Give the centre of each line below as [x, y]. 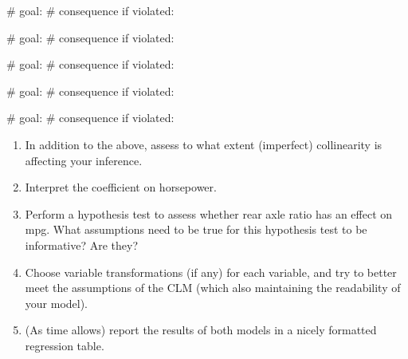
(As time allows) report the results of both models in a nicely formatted [201, 330]
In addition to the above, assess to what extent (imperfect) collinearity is [204, 144]
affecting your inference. [84, 160]
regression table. [65, 345]
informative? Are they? [82, 245]
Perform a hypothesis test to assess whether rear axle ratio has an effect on [209, 213]
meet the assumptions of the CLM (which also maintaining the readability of [213, 288]
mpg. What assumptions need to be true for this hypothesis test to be [196, 229]
